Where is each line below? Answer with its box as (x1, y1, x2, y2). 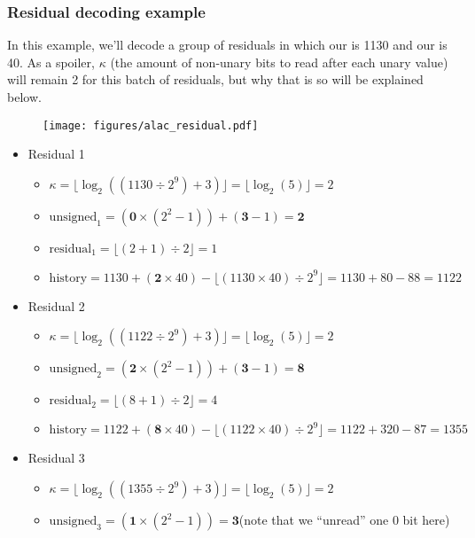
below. (7, 88, 42, 105)
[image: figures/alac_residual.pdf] (43, 119, 259, 132)
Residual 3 (27, 448, 85, 467)
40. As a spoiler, (7, 52, 95, 71)
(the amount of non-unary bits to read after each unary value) (110, 52, 448, 71)
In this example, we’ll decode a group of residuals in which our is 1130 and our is (7, 35, 448, 54)
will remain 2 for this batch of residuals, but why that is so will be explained (7, 70, 424, 89)
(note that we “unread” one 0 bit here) (238, 511, 450, 529)
